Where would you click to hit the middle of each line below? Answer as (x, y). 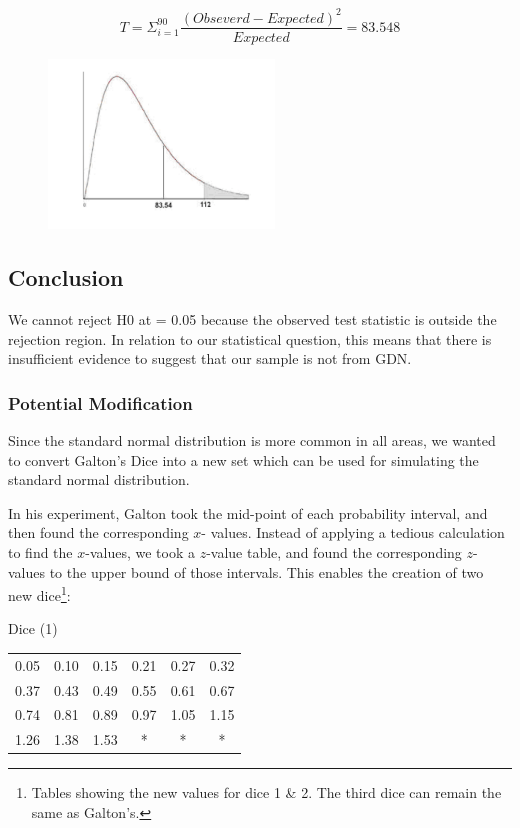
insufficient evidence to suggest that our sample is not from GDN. (210, 358)
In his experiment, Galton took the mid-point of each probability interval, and (248, 512)
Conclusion (66, 277)
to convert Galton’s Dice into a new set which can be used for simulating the (243, 459)
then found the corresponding (98, 532)
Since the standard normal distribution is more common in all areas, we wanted (252, 440)
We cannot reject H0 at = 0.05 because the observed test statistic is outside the (252, 319)
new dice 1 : (39, 593)
